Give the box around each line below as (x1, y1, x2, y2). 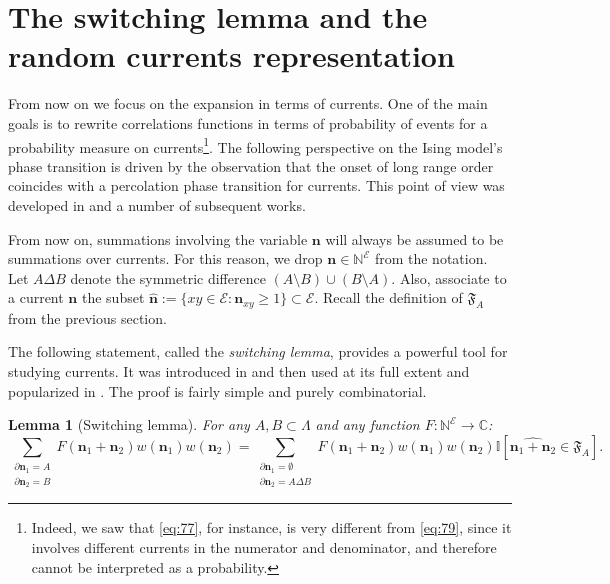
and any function (315, 414, 420, 435)
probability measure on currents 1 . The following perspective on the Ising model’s (8, 133, 503, 157)
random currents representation (8, 35, 455, 76)
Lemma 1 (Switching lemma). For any (8, 414, 250, 435)
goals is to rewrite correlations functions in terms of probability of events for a (8, 112, 488, 133)
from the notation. (374, 248, 488, 269)
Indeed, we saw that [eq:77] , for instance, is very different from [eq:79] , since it (31, 517, 512, 538)
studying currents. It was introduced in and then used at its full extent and (8, 360, 470, 381)
